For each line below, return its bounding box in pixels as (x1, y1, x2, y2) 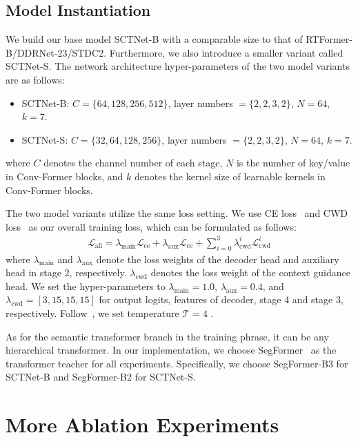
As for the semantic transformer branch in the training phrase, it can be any (6, 329, 329, 343)
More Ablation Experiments (6, 410, 279, 439)
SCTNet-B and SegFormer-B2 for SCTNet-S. (6, 369, 196, 384)
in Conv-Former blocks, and (6, 169, 123, 183)
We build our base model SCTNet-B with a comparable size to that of (6, 32, 303, 46)
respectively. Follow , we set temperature (6, 306, 179, 320)
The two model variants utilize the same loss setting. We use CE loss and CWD (6, 206, 348, 220)
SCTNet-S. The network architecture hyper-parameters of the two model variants (6, 59, 350, 73)
